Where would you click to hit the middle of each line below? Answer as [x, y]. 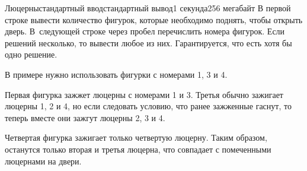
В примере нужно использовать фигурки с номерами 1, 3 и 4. [116, 74]
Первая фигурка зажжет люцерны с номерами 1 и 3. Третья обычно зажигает [144, 94]
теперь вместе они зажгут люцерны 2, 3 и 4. [85, 117]
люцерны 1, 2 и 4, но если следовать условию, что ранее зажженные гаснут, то [148, 106]
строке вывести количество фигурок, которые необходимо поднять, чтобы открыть [154, 19]
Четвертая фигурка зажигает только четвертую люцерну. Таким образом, [136, 137]
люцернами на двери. [43, 161]
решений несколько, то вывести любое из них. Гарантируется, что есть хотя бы [148, 42]
